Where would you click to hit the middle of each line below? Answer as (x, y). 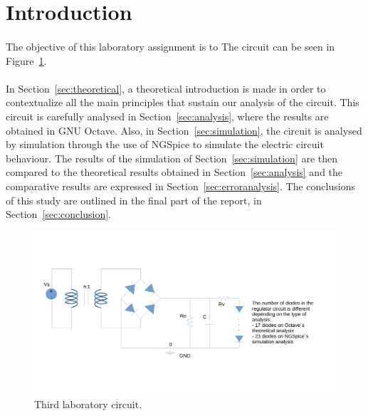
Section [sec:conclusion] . (58, 214)
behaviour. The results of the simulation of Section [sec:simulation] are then (172, 158)
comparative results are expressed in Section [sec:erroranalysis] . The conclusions (180, 186)
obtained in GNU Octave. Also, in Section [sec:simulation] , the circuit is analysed (184, 130)
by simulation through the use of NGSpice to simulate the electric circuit (165, 144)
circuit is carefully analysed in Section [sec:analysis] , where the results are (167, 116)
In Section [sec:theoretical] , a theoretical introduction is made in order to (166, 88)
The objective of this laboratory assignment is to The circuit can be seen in (170, 46)
